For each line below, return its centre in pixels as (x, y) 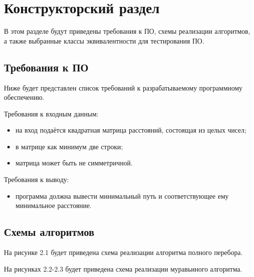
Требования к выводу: (36, 179)
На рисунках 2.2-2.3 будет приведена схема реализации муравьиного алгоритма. (123, 268)
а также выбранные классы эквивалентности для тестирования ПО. (104, 40)
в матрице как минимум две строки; (69, 146)
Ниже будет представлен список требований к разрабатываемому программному (123, 87)
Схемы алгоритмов (49, 232)
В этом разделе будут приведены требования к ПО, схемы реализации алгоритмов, (127, 31)
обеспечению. (24, 97)
